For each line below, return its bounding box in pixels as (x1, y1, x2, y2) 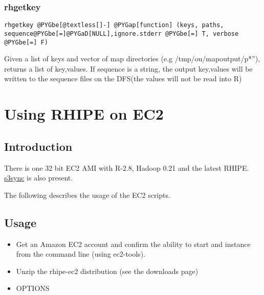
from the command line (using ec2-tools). (16, 248, 145, 259)
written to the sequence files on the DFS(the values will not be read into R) (4, 73, 242, 84)
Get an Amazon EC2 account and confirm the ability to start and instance (16, 238, 251, 249)
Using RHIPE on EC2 (4, 103, 164, 124)
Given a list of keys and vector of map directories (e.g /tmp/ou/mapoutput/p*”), (4, 53, 260, 64)
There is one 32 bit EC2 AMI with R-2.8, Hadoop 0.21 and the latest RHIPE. (4, 162, 249, 173)
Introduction (4, 138, 73, 154)
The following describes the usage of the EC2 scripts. (4, 189, 170, 200)
